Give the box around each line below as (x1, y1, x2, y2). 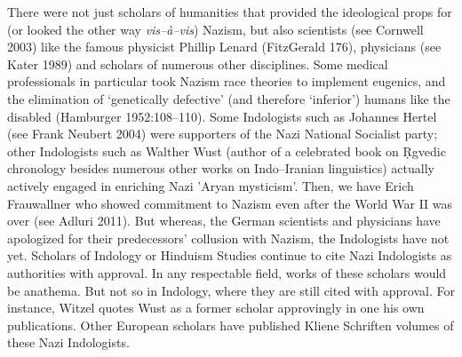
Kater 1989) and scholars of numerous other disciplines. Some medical (7, 54, 388, 73)
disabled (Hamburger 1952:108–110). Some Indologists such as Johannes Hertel (7, 107, 437, 125)
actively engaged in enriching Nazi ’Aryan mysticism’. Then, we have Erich (7, 176, 414, 194)
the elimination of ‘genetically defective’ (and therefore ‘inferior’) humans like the (7, 89, 450, 107)
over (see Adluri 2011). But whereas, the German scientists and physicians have (7, 211, 441, 230)
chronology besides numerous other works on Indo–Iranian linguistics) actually (7, 159, 434, 178)
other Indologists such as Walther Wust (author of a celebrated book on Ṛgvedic (7, 141, 446, 160)
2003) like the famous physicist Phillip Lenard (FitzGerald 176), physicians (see (7, 37, 442, 56)
